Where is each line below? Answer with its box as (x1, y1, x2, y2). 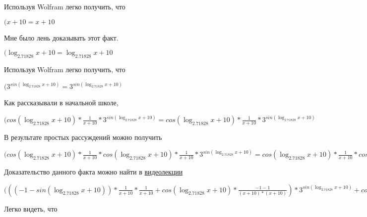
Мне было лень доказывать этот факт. (4, 32, 119, 43)
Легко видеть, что (4, 203, 58, 214)
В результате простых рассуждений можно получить (4, 132, 162, 142)
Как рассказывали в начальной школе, (4, 97, 119, 108)
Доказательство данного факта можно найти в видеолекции (4, 167, 183, 177)
